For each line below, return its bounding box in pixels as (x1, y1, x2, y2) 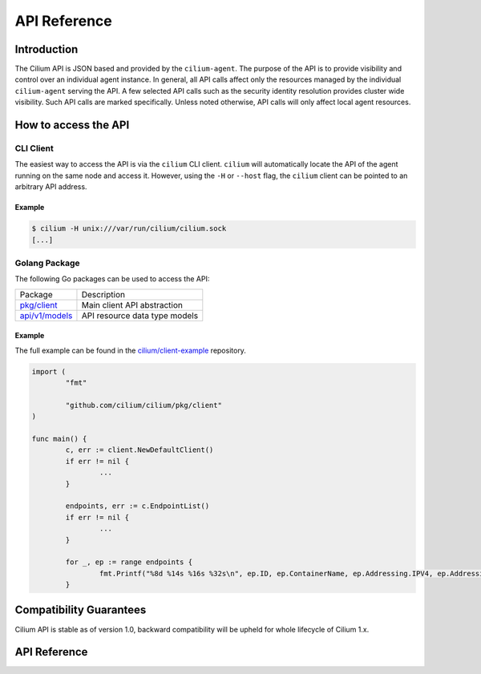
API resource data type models (81, 309, 199, 321)
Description (81, 289, 126, 300)
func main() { (31, 434, 87, 443)
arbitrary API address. (14, 182, 87, 192)
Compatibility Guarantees (14, 603, 147, 617)
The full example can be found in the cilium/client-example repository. (14, 345, 246, 355)
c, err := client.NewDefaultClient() (65, 446, 214, 454)
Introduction (14, 42, 79, 56)
